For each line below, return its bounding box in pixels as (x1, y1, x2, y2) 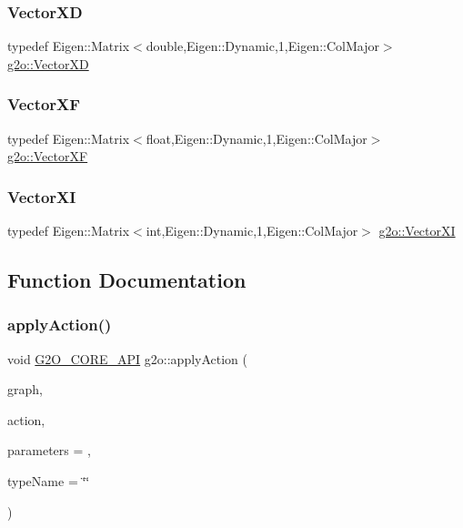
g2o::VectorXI (378, 221, 456, 240)
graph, (7, 380, 43, 399)
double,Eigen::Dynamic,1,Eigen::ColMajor (146, 36, 379, 56)
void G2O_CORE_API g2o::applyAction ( (7, 349, 248, 368)
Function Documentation (7, 266, 247, 294)
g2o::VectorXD (7, 54, 89, 73)
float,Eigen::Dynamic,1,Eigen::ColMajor (146, 128, 367, 147)
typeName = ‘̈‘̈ (7, 472, 90, 490)
